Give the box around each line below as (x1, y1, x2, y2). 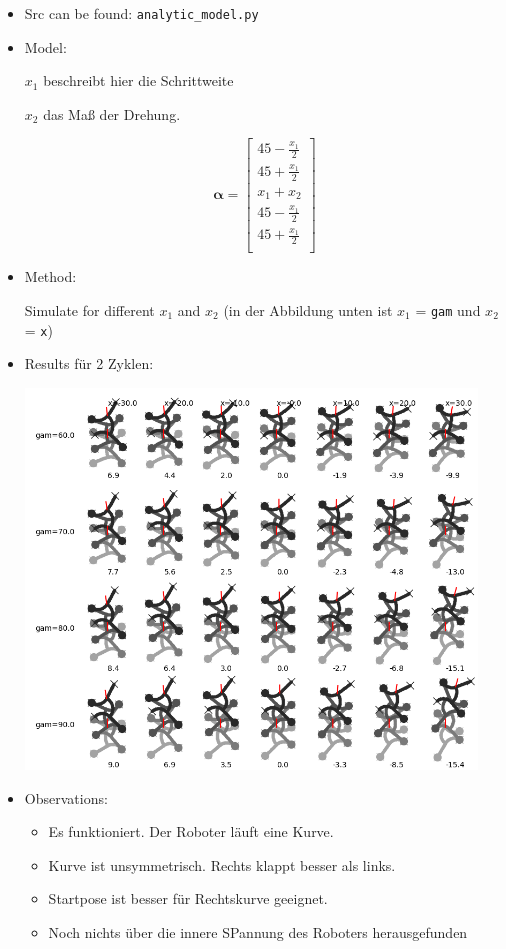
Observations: (24, 787, 108, 808)
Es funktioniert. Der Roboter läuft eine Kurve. (48, 821, 334, 842)
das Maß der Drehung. (43, 103, 181, 124)
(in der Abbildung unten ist (223, 299, 393, 320)
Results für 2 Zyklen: (24, 353, 154, 374)
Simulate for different (24, 299, 155, 320)
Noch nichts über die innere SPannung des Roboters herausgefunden (48, 921, 468, 942)
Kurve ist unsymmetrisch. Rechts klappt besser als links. (48, 854, 396, 875)
